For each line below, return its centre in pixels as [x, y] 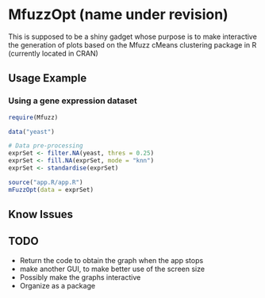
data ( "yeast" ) [32, 132]
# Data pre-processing [46, 146]
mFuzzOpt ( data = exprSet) [51, 189]
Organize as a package [58, 285]
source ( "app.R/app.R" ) [46, 182]
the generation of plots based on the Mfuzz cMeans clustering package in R [132, 44]
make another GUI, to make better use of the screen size [112, 269]
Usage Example [48, 78]
